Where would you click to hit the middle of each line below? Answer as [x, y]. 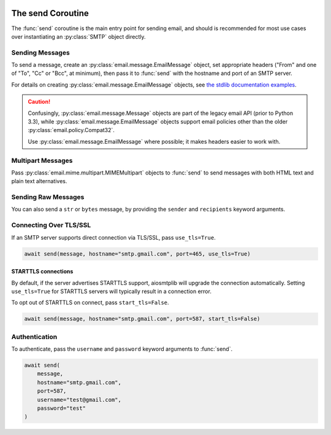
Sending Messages [40, 52]
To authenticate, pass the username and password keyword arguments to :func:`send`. [122, 349]
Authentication [34, 337]
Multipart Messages [42, 160]
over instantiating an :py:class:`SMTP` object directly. [78, 36]
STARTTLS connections [42, 272]
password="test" [61, 408]
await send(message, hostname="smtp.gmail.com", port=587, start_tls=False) [142, 319]
